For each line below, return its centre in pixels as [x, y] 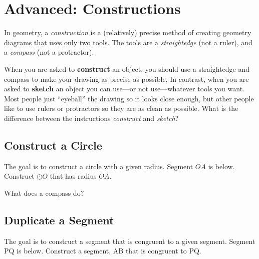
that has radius [73, 176]
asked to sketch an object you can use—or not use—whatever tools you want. [124, 89]
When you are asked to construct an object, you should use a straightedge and [127, 69]
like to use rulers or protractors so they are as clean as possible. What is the [121, 108]
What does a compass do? [44, 192]
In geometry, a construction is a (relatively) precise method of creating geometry [128, 32]
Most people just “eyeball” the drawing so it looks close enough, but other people [129, 98]
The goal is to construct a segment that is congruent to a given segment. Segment [130, 241]
